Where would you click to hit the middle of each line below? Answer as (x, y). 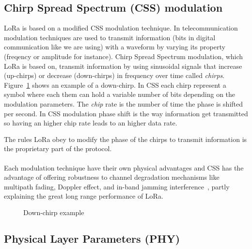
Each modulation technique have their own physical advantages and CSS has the (124, 167)
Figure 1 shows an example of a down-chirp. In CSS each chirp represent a (115, 85)
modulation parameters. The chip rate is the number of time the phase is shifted (124, 103)
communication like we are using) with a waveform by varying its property (115, 47)
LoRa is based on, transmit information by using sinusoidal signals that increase (123, 66)
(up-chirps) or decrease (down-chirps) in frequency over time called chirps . (114, 75)
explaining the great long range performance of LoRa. (84, 196)
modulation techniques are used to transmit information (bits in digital (110, 37)
